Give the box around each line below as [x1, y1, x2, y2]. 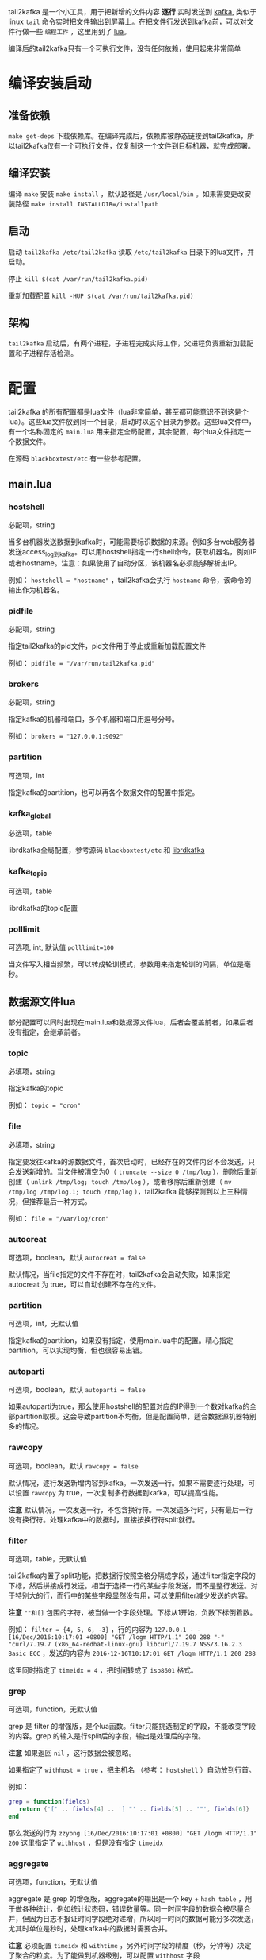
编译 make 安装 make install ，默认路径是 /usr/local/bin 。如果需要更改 [8, 189, 245, 199]
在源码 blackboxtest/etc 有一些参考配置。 [8, 453, 146, 463]
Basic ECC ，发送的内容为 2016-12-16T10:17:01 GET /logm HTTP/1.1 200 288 [8, 1649, 256, 1658]
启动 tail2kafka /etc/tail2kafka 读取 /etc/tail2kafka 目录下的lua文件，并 [8, 247, 255, 257]
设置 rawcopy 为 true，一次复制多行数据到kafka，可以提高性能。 [14, 1487, 223, 1497]
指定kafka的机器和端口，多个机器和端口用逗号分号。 [8, 714, 180, 724]
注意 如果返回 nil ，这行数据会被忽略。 [8, 1748, 136, 1757]
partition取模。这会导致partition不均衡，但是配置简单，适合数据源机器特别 [14, 1412, 257, 1422]
